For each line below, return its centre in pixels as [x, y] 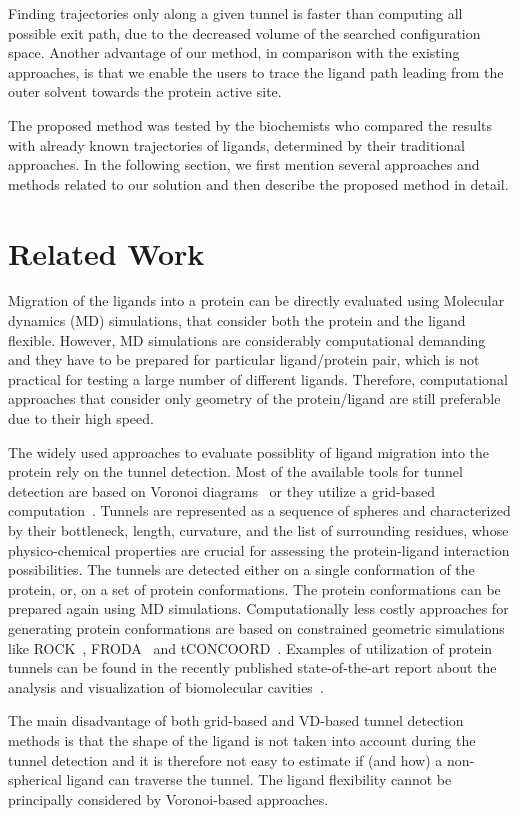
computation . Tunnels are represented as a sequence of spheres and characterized [259, 510]
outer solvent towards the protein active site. [145, 91]
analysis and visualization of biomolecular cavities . [166, 686]
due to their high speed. [81, 418]
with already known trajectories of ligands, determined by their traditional [237, 144]
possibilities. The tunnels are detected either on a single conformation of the [241, 569]
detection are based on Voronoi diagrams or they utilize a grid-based [222, 490]
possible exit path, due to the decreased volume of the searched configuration [244, 32]
